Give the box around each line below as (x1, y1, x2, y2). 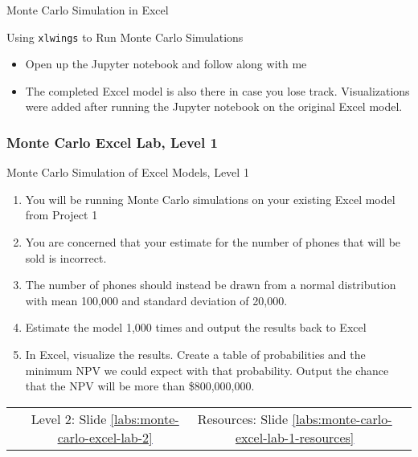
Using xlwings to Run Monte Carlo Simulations (6, 28, 244, 45)
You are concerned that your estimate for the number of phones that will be (25, 234, 401, 251)
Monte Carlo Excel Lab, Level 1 (6, 132, 218, 152)
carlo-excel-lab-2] (57, 427, 153, 447)
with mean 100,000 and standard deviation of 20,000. (25, 292, 288, 308)
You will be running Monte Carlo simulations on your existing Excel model (25, 190, 395, 207)
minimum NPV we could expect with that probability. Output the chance (25, 361, 389, 378)
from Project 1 (25, 206, 98, 223)
